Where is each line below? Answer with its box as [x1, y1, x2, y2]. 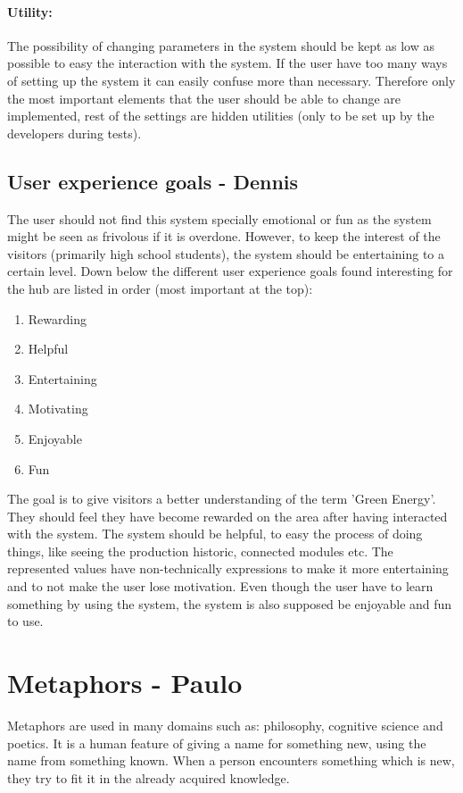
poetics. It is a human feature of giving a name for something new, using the [7, 733, 426, 752]
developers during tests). [7, 123, 142, 142]
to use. [7, 612, 44, 630]
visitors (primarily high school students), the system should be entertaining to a [7, 244, 445, 263]
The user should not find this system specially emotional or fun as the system [7, 209, 432, 228]
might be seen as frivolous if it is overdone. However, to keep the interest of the [7, 227, 441, 246]
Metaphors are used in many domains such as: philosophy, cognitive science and [7, 715, 443, 734]
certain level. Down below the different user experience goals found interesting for [7, 262, 453, 280]
